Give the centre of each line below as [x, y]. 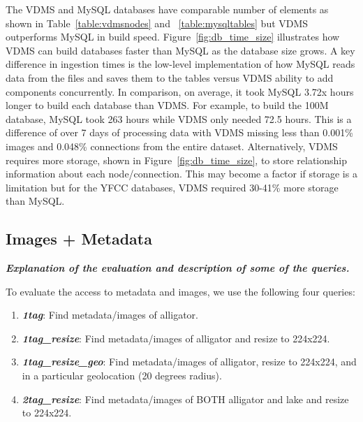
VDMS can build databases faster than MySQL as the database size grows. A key [180, 50]
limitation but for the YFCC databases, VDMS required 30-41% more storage [172, 187]
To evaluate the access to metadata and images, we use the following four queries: [180, 291]
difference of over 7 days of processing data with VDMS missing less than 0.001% [179, 132]
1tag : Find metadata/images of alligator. [110, 315]
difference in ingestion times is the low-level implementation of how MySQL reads [180, 64]
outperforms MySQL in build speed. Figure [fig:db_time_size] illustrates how [173, 37]
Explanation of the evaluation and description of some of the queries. [178, 268]
